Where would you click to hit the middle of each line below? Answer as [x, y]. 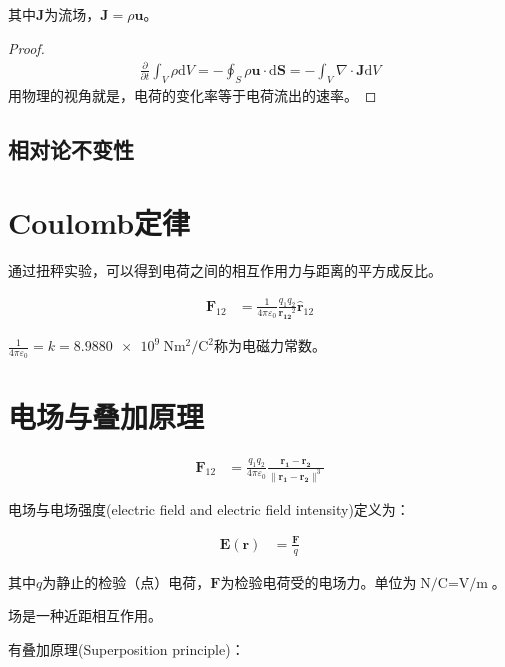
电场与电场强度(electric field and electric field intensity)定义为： [209, 508]
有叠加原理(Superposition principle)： [126, 648]
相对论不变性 [71, 148]
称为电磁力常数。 [270, 345]
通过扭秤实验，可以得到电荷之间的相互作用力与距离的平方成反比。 [225, 270]
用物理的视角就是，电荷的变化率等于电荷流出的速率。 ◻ [192, 94]
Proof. [26, 47]
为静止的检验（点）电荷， [126, 581]
